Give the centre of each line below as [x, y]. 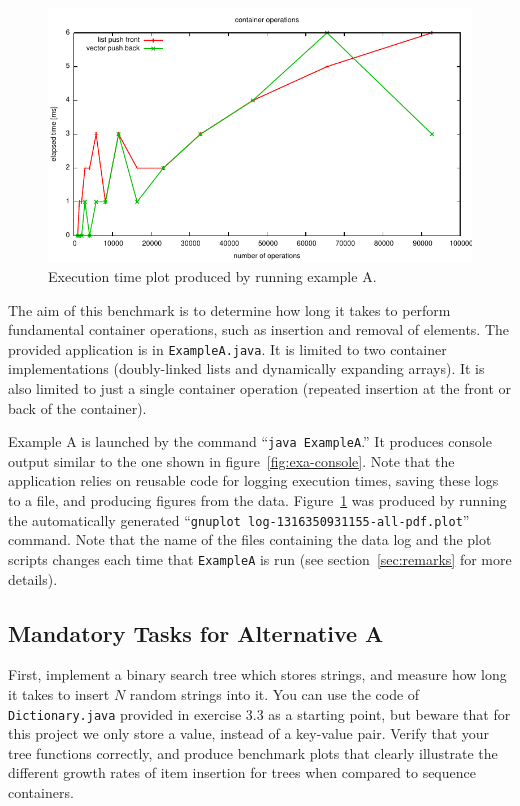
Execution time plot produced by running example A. [212, 275]
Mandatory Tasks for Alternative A [196, 632]
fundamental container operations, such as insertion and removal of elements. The [259, 329]
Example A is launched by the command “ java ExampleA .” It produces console [250, 441]
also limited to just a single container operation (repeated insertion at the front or [260, 388]
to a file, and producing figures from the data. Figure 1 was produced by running [257, 500]
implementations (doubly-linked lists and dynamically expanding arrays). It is [246, 368]
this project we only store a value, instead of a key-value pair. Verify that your [249, 733]
